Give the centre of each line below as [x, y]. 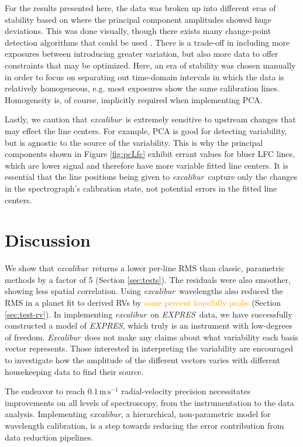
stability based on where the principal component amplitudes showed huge [138, 19]
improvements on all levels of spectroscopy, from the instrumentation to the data [149, 402]
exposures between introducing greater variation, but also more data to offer [142, 54]
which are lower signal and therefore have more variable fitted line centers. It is [147, 165]
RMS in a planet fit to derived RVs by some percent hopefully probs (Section [143, 302]
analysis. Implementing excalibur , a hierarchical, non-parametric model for [138, 414]
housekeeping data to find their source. [74, 371]
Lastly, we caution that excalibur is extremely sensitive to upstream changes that [150, 119]
